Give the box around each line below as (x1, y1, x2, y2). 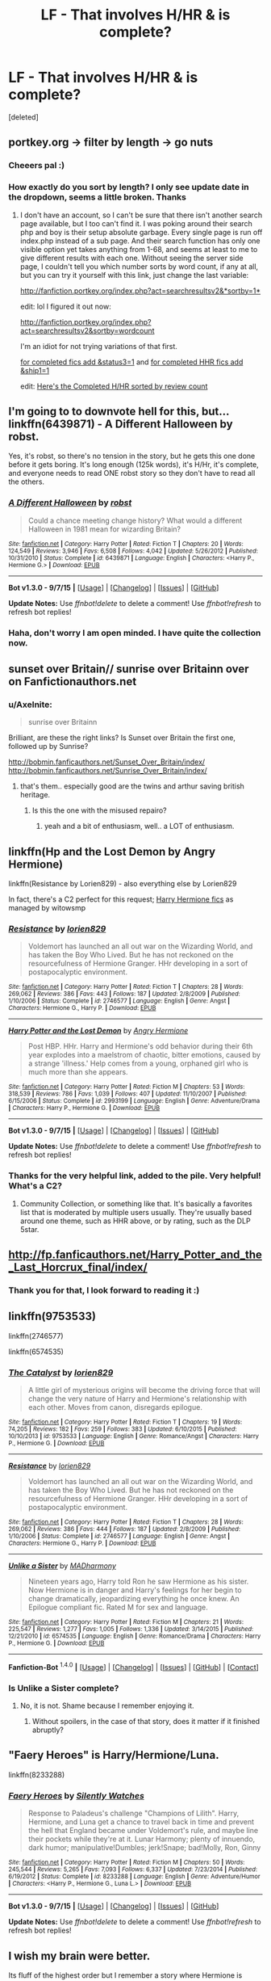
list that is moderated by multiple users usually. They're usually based (19, 1207, 252, 1217)
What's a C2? (8, 1180, 63, 1192)
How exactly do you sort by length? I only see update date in (8, 182, 249, 193)
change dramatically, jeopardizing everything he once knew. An (27, 1594, 240, 1604)
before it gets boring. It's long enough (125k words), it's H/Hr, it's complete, (8, 460, 260, 469)
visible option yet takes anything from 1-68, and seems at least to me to (19, 244, 258, 254)
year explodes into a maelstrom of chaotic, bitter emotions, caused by (27, 1050, 261, 1060)
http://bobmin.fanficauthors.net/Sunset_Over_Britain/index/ (8, 757, 206, 767)
